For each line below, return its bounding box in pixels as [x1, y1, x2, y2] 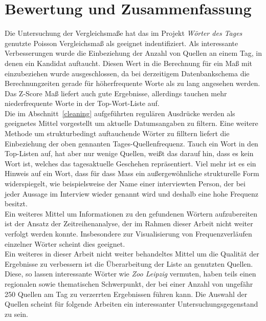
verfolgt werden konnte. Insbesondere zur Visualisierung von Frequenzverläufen [5, 228, 252, 239]
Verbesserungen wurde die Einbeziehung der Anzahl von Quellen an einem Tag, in [5, 48, 262, 58]
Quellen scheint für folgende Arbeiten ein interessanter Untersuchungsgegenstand [5, 298, 258, 309]
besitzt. [5, 198, 28, 209]
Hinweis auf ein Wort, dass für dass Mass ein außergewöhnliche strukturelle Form [5, 168, 259, 179]
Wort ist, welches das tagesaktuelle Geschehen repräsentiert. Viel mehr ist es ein [5, 158, 256, 168]
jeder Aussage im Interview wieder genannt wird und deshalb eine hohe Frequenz [5, 188, 259, 199]
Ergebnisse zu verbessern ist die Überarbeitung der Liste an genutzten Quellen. [5, 258, 253, 269]
